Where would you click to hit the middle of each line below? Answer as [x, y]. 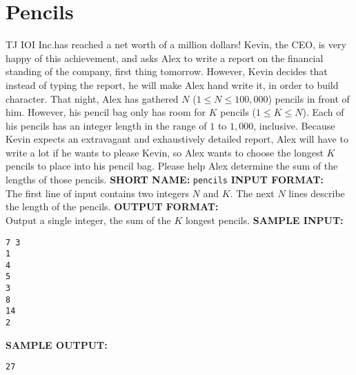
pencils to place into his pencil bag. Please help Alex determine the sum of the [172, 166]
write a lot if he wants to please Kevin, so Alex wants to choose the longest [165, 152]
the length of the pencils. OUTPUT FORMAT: [112, 206]
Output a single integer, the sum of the [88, 220]
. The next [252, 193]
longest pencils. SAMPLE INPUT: [264, 220]
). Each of [323, 112]
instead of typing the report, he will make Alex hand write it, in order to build [172, 84]
